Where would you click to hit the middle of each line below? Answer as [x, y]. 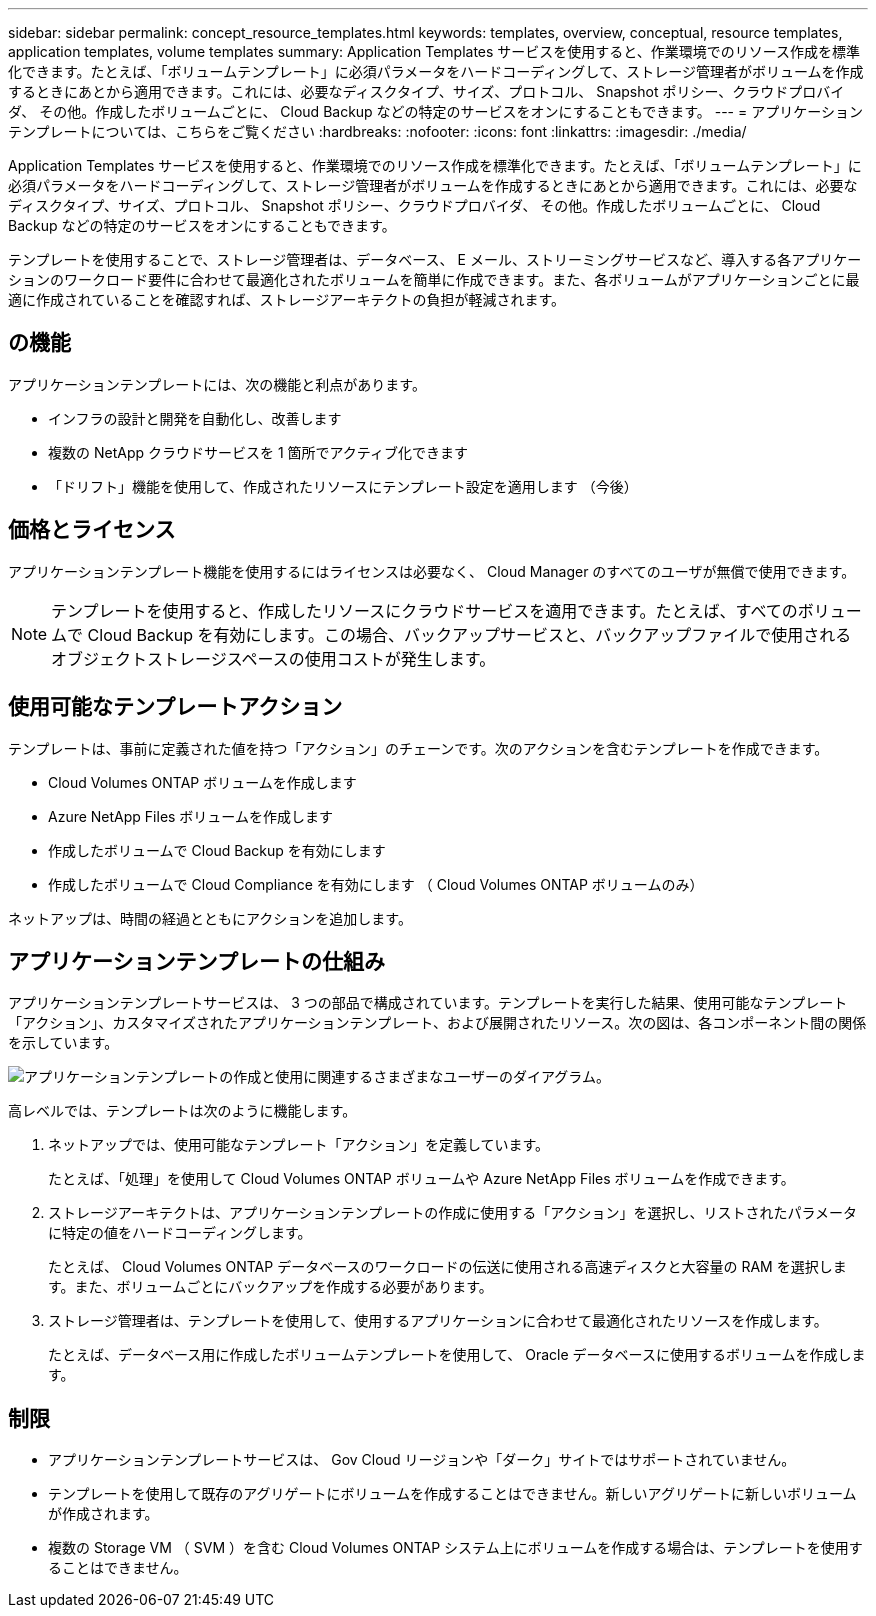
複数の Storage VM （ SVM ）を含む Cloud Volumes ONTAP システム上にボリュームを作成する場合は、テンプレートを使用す [455, 1548]
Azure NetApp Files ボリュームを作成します [190, 816]
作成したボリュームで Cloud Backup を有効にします [217, 850]
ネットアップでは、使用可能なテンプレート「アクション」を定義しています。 [299, 1145]
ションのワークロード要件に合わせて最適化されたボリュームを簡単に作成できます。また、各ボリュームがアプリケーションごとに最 [434, 279]
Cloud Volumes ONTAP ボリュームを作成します [202, 782]
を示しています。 [63, 1043]
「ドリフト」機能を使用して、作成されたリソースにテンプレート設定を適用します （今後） [343, 486]
